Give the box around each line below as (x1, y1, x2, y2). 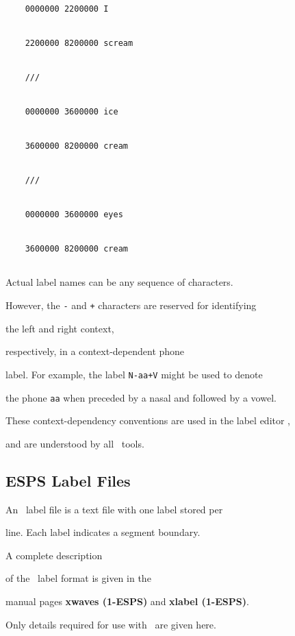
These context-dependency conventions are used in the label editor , (5, 413, 291, 428)
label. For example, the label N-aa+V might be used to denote (5, 367, 263, 381)
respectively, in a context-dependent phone (5, 344, 185, 358)
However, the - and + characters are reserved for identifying (5, 298, 257, 312)
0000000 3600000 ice (25, 107, 118, 117)
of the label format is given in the (5, 571, 151, 585)
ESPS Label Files (5, 469, 131, 491)
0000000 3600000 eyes (25, 210, 123, 220)
